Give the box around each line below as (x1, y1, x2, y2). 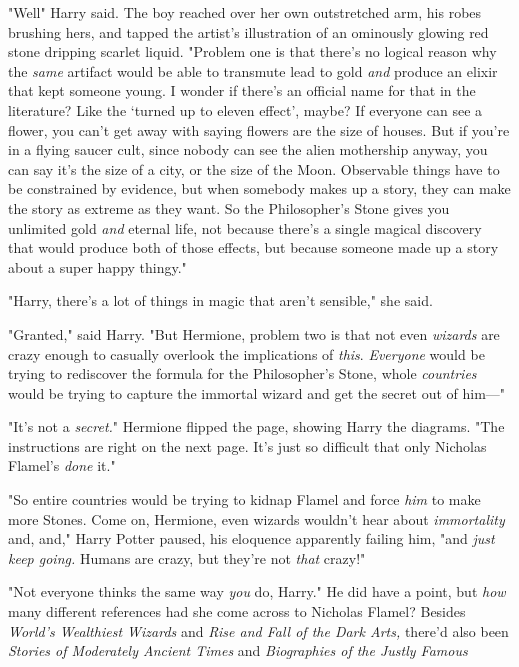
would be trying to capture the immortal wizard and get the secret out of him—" (8, 382, 506, 403)
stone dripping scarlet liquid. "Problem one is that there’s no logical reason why (8, 41, 497, 62)
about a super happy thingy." (8, 256, 187, 277)
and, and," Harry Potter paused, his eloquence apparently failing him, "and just (8, 528, 495, 549)
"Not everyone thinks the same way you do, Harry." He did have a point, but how (8, 581, 506, 602)
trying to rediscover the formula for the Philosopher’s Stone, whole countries (8, 363, 477, 384)
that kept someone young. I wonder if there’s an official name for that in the (8, 80, 476, 101)
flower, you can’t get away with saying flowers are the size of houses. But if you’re (8, 119, 510, 140)
